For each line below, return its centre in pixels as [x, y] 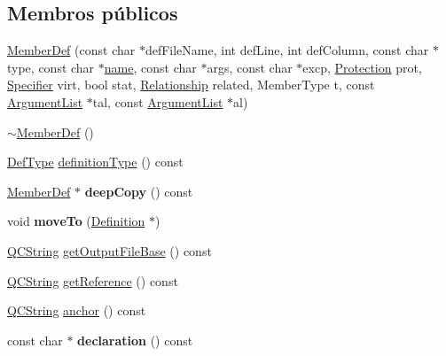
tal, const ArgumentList [158, 101]
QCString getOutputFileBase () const [110, 250]
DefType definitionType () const [95, 162]
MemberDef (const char [71, 50]
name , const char [150, 67]
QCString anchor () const [77, 310]
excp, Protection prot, [362, 67]
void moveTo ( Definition [76, 221]
